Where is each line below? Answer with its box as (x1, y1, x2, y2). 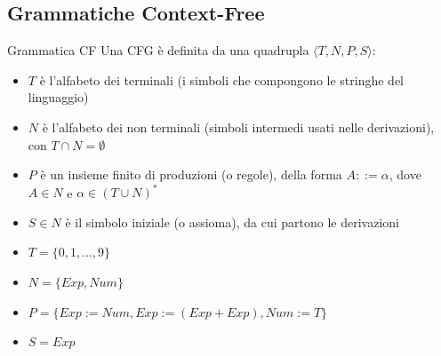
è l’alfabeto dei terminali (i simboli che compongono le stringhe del (39, 70, 404, 89)
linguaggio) (28, 88, 89, 107)
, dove (389, 165, 421, 184)
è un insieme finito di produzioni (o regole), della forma (40, 165, 342, 184)
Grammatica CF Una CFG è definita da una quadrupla (7, 41, 309, 59)
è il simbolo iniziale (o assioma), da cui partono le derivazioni (65, 212, 399, 231)
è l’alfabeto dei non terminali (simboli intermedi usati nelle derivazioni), (42, 117, 435, 136)
